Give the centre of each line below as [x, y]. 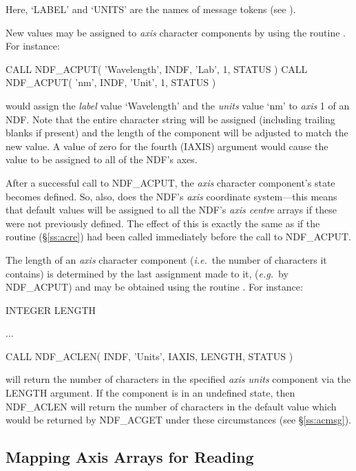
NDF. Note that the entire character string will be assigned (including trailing [170, 119]
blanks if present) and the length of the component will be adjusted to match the [177, 133]
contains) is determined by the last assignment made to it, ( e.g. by [147, 273]
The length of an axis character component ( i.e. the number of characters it [166, 259]
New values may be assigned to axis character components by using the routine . [176, 32]
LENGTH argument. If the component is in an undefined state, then [150, 393]
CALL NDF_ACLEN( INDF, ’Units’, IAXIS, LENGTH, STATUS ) [149, 356]
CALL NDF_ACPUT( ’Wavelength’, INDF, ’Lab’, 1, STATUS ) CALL [157, 69]
